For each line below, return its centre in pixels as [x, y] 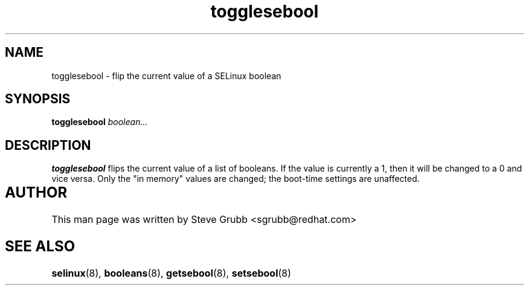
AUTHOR [36, 193]
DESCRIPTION [48, 145]
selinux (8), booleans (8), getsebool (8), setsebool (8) [172, 273]
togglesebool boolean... [100, 122]
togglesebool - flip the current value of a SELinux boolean [166, 76]
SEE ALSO [40, 246]
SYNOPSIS [38, 99]
